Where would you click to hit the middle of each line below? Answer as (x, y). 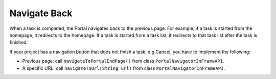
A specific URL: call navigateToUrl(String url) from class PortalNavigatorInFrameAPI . (123, 68)
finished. (19, 43)
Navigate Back (41, 13)
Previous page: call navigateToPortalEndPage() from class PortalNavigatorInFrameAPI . (123, 61)
